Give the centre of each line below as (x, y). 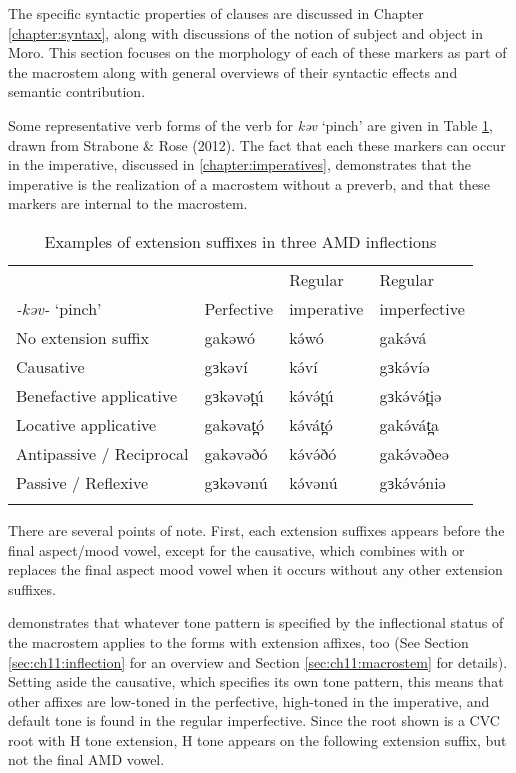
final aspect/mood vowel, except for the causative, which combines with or (236, 549)
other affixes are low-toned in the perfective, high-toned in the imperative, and (249, 700)
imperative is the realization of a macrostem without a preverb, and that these (249, 183)
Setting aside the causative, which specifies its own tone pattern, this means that (256, 681)
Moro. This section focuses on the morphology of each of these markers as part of (257, 52)
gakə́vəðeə (414, 453)
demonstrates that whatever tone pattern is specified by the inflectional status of (256, 622)
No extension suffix (83, 337)
